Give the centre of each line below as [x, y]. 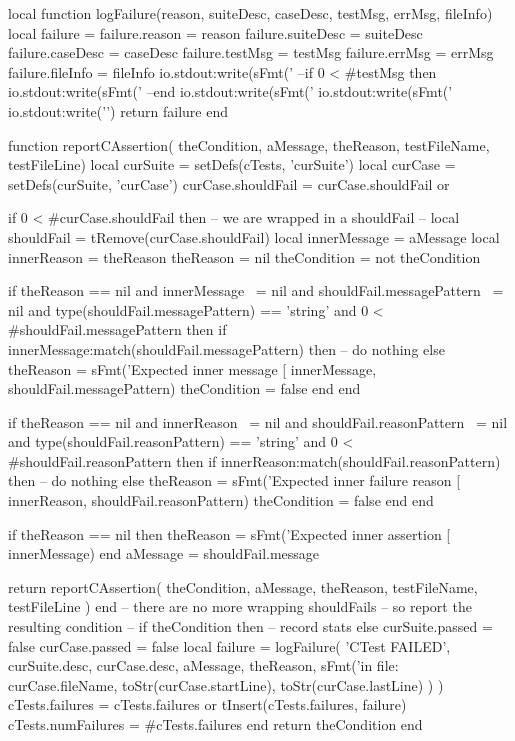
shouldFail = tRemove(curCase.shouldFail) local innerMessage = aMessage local [254, 236]
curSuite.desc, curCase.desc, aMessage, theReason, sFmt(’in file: [203, 665]
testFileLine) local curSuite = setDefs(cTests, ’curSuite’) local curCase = [232, 164]
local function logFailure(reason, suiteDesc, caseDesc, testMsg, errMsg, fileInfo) [250, 13]
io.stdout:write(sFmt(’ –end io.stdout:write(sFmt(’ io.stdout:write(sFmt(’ [230, 91]
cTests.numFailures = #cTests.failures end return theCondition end [215, 724]
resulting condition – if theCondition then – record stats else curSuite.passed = [250, 626]
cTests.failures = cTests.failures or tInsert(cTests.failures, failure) [207, 704]
